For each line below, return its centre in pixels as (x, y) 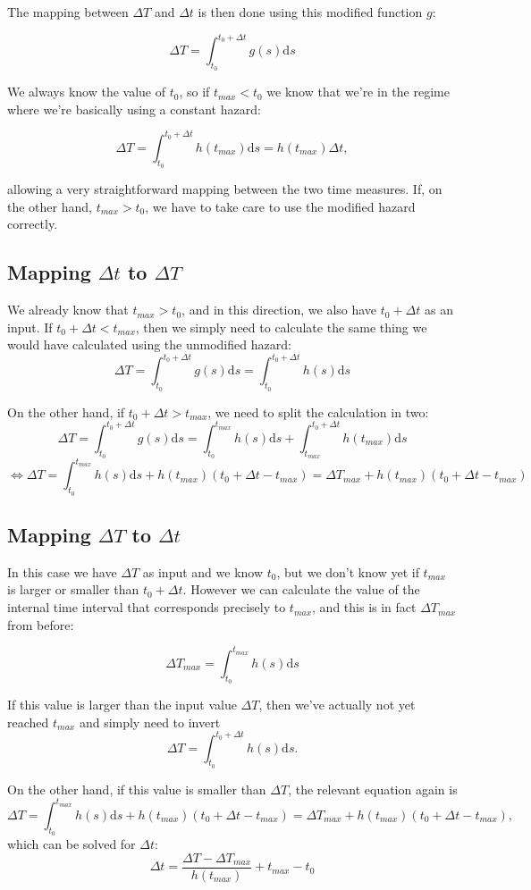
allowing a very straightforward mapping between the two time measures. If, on (225, 189)
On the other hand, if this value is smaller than (137, 789)
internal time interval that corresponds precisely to (147, 607)
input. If (30, 327)
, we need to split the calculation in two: (318, 411)
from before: (41, 624)
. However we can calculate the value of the (301, 589)
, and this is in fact (364, 607)
